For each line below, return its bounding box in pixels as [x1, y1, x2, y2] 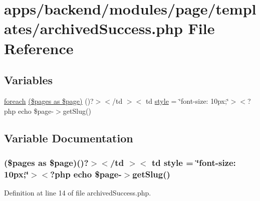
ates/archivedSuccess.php [4, 18, 183, 39]
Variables [4, 72, 53, 88]
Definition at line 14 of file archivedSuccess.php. [4, 187, 151, 198]
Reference [4, 38, 74, 58]
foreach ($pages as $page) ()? [4, 95, 94, 106]
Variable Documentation [4, 130, 133, 145]
